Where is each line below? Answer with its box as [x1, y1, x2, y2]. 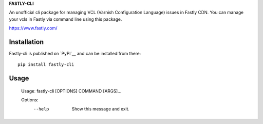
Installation [9, 38, 44, 46]
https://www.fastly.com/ [9, 25, 58, 31]
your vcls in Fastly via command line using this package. [9, 16, 122, 22]
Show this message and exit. [72, 106, 130, 111]
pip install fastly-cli [18, 62, 75, 67]
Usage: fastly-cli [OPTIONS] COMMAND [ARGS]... [21, 88, 122, 94]
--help [33, 106, 49, 111]
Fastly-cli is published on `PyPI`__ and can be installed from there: [9, 51, 141, 57]
